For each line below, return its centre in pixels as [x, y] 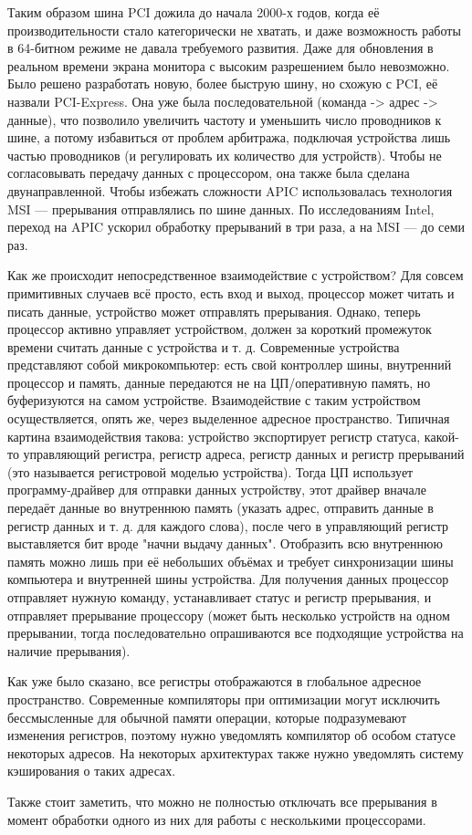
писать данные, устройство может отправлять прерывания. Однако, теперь [214, 311]
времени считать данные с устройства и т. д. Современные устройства [204, 346]
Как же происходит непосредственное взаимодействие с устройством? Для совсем [236, 275]
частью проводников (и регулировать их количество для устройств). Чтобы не [225, 155]
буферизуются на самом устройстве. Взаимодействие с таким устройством [214, 400]
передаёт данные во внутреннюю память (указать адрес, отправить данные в [220, 508]
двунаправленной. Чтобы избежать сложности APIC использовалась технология [230, 190]
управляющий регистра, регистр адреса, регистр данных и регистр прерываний [244, 454]
